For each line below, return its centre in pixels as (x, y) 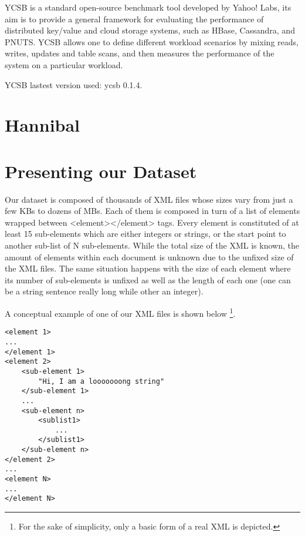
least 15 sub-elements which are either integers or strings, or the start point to (145, 234)
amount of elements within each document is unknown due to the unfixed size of (149, 257)
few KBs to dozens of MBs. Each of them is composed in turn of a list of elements (152, 211)
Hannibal (43, 125)
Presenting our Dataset (101, 171)
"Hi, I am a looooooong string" (101, 381)
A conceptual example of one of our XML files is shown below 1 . (120, 312)
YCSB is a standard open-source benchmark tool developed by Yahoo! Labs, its (148, 7)
